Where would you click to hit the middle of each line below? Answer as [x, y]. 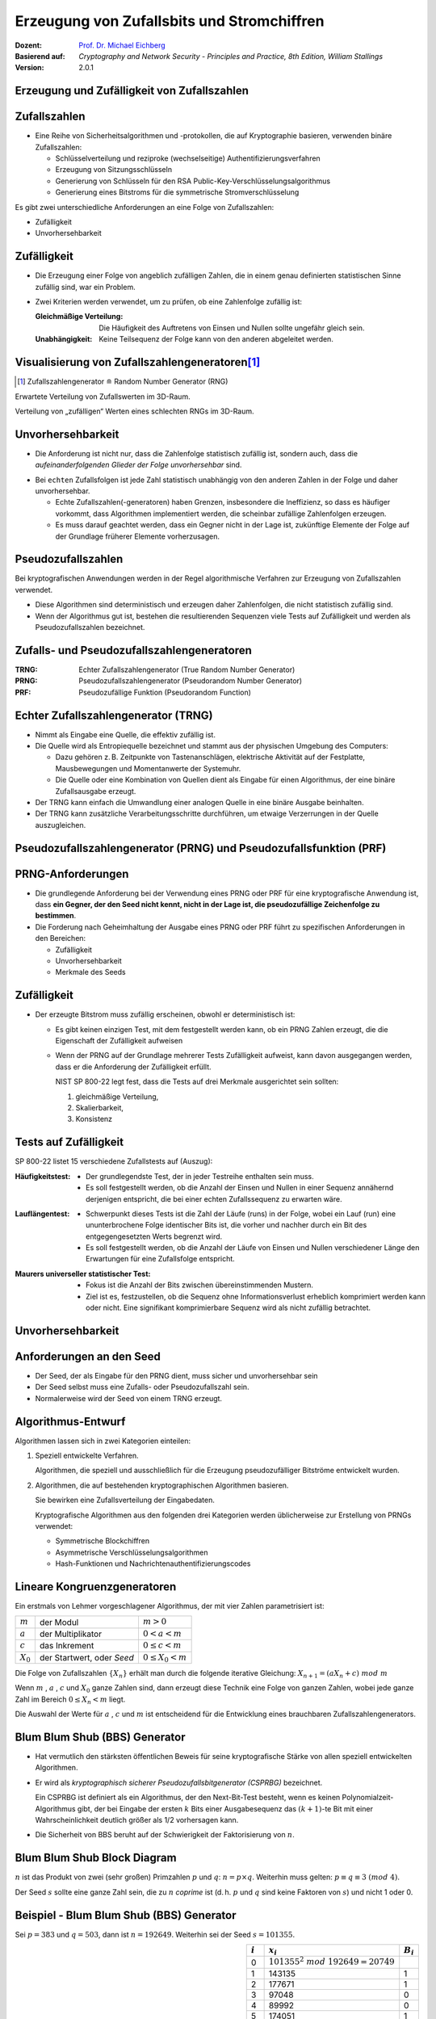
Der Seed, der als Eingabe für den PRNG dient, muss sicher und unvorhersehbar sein [176, 1375]
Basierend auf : [40, 56]
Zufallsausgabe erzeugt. [96, 791]
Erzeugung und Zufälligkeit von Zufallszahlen [132, 91]
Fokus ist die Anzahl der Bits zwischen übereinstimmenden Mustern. [200, 1285]
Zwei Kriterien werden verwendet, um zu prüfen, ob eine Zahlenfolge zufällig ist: [169, 302]
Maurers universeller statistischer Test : [83, 1274]
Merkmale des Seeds [90, 972]
